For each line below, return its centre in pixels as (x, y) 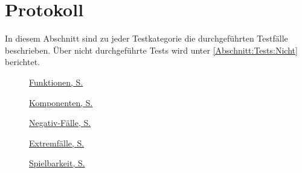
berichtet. (22, 62)
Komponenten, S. (61, 102)
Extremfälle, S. (57, 143)
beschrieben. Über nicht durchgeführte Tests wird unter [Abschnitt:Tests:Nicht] (151, 50)
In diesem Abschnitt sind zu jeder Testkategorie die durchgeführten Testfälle (146, 38)
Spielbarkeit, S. (57, 163)
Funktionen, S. (56, 82)
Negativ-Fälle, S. (60, 123)
